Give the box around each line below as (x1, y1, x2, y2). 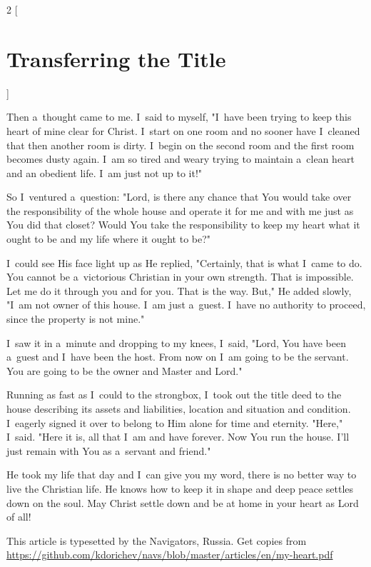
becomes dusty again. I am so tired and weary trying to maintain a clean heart (6, 151, 355, 166)
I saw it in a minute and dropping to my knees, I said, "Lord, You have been (6, 335, 346, 350)
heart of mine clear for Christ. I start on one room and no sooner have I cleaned (6, 123, 360, 138)
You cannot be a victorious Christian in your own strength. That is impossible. (6, 269, 354, 284)
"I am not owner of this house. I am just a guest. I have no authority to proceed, (6, 297, 366, 312)
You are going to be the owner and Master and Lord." (6, 363, 243, 378)
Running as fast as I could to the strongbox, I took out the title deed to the (6, 387, 342, 402)
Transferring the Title (6, 44, 226, 73)
